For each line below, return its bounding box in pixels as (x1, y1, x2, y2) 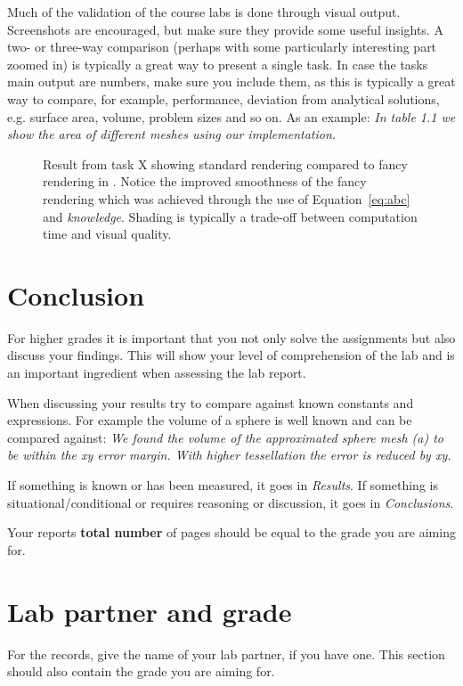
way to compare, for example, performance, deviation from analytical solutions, (7, 89, 440, 108)
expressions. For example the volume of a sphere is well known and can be (7, 411, 412, 429)
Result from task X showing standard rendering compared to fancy (43, 154, 408, 173)
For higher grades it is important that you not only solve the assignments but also (7, 328, 456, 347)
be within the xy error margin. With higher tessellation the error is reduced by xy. (7, 445, 451, 464)
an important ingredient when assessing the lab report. (7, 363, 306, 382)
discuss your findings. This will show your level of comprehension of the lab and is (7, 346, 455, 364)
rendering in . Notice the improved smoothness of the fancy (43, 172, 367, 191)
